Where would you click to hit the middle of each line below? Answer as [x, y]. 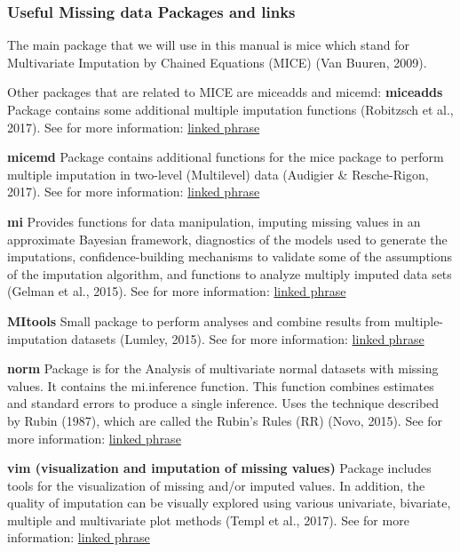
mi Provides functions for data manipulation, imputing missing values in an [214, 221]
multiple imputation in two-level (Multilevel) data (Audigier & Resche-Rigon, [218, 174]
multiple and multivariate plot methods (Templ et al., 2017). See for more [208, 520]
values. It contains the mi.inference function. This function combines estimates [221, 385]
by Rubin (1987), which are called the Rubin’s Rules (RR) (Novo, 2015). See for [225, 420]
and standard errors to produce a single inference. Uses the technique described [223, 403]
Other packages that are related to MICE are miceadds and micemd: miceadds [225, 92]
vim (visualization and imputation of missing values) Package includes [219, 468]
